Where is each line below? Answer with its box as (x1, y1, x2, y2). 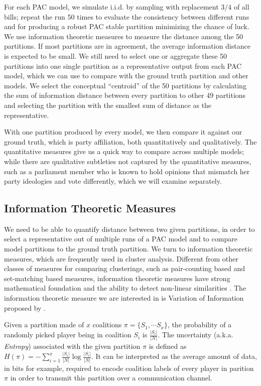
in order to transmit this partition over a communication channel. (10, 372, 212, 383)
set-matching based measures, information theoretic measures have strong (4, 273, 230, 283)
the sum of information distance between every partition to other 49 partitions (4, 90, 246, 100)
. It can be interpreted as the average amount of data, (91, 351, 257, 361)
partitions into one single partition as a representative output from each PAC (4, 60, 242, 71)
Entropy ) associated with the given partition (4, 341, 141, 351)
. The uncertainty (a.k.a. (158, 329, 233, 340)
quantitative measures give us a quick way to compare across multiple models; (4, 146, 244, 157)
